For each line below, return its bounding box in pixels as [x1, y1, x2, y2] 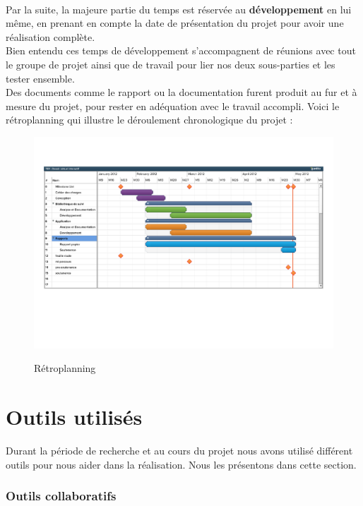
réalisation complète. [6, 29, 95, 44]
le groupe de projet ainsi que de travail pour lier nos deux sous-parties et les [6, 56, 335, 71]
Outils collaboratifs [6, 487, 117, 505]
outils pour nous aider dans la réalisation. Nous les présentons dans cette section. [6, 457, 357, 471]
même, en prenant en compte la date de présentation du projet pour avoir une [6, 16, 344, 30]
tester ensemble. [6, 71, 75, 85]
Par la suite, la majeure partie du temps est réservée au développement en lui [6, 1, 352, 16]
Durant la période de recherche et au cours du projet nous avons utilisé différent [6, 443, 353, 458]
